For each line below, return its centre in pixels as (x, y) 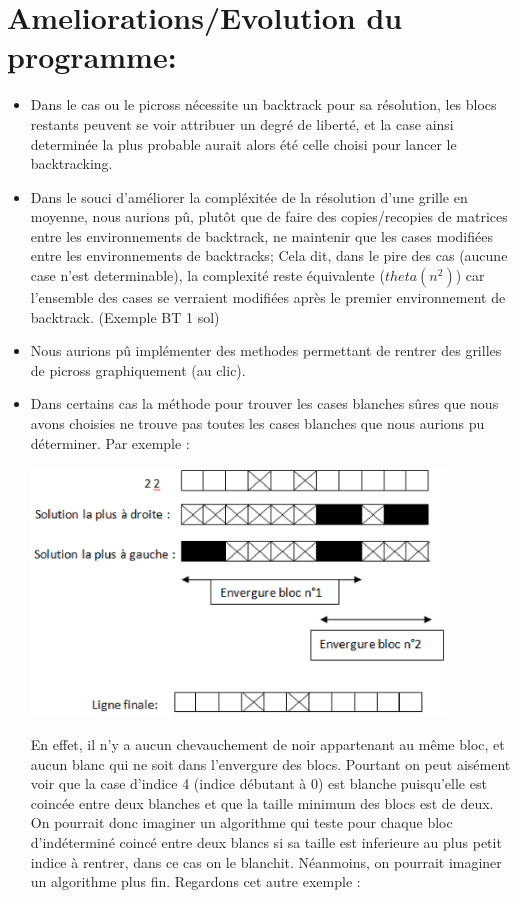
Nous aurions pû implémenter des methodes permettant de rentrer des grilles (266, 350)
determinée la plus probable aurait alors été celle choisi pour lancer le (243, 143)
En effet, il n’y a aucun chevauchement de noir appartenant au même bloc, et (267, 744)
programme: (92, 56)
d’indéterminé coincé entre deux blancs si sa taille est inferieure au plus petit (266, 842)
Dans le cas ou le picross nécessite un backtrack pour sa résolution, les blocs (263, 104)
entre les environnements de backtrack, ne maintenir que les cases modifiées (261, 235)
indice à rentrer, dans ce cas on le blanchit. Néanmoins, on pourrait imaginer (266, 861)
